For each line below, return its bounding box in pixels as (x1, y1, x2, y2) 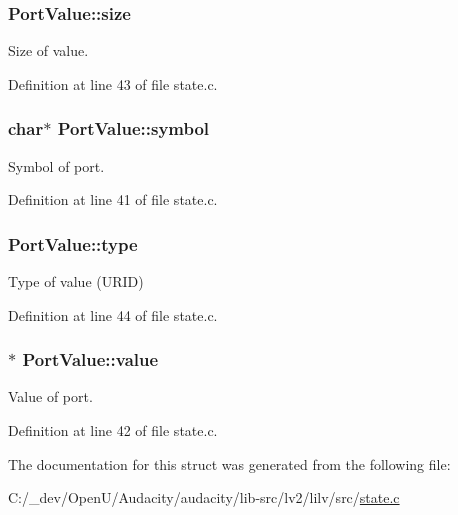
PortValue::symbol (57, 116, 210, 141)
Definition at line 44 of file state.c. (8, 304, 218, 325)
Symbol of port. (8, 155, 105, 176)
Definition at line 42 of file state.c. (8, 420, 218, 441)
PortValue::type (8, 231, 138, 256)
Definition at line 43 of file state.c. (8, 73, 218, 94)
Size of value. (8, 40, 89, 61)
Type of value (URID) (8, 271, 144, 292)
